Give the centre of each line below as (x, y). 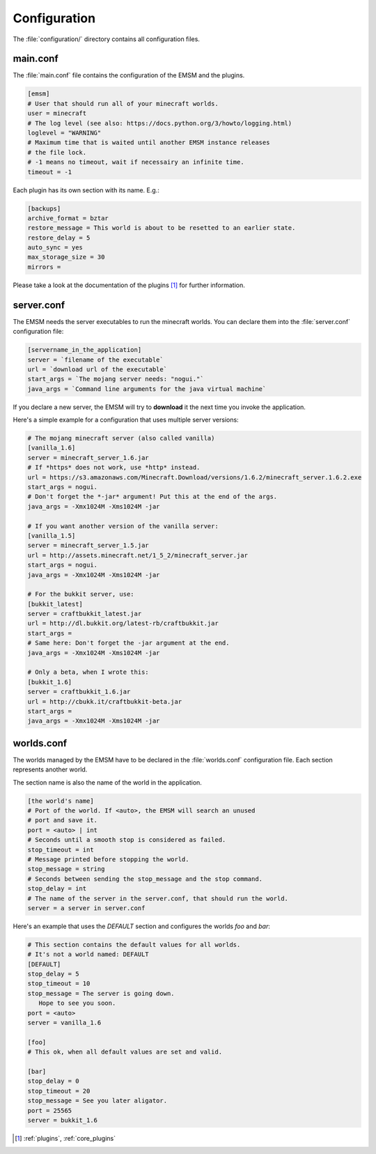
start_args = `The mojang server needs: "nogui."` (116, 379)
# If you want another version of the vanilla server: (123, 526)
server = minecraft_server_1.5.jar (88, 546)
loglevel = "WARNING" (64, 133)
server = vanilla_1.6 (64, 1023)
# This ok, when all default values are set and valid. (125, 1052)
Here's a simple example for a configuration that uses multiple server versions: (126, 420)
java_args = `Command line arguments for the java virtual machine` (147, 389)
